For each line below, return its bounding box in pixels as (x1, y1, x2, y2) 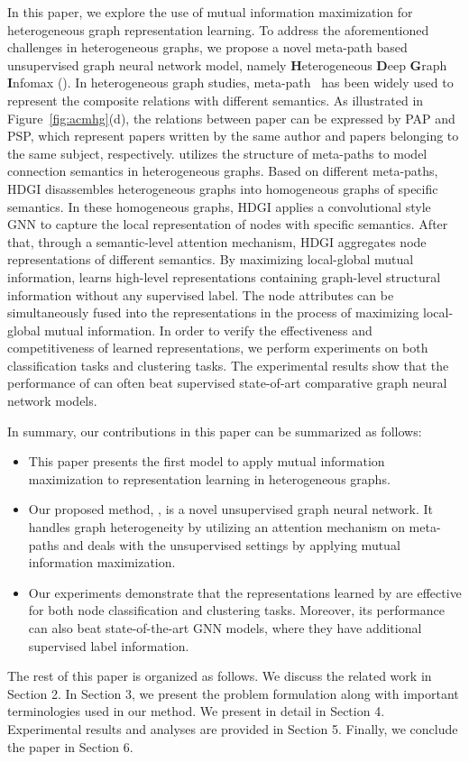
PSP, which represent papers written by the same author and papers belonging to (7, 126, 459, 145)
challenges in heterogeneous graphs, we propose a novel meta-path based (7, 38, 408, 57)
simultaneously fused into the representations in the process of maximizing (7, 303, 419, 322)
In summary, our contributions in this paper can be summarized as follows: (7, 421, 422, 440)
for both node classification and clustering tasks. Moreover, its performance (28, 601, 445, 620)
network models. (7, 391, 97, 410)
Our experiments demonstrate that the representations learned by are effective (28, 583, 462, 601)
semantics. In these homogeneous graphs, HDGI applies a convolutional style (7, 197, 431, 216)
